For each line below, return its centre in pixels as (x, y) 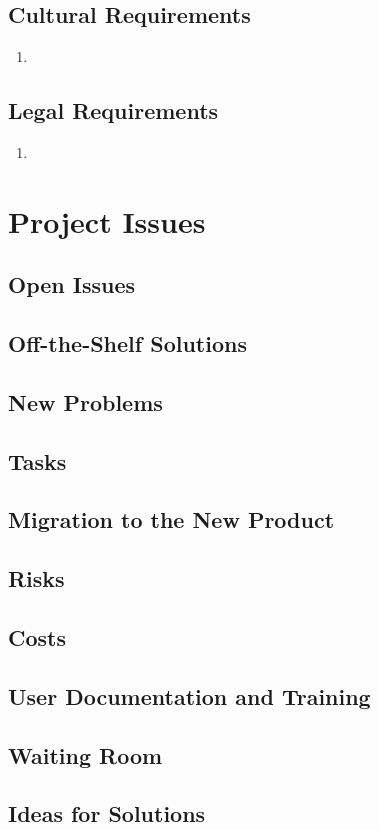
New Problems (85, 401)
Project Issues (107, 220)
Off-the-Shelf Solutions (127, 343)
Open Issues (72, 284)
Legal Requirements (113, 110)
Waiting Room (85, 754)
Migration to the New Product (171, 519)
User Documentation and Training (189, 695)
